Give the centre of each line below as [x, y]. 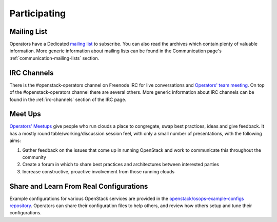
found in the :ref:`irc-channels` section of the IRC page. [68, 99]
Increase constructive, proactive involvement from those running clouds [98, 171]
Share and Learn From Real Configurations [79, 186]
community [34, 157]
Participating [38, 13]
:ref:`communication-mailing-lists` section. [54, 58]
